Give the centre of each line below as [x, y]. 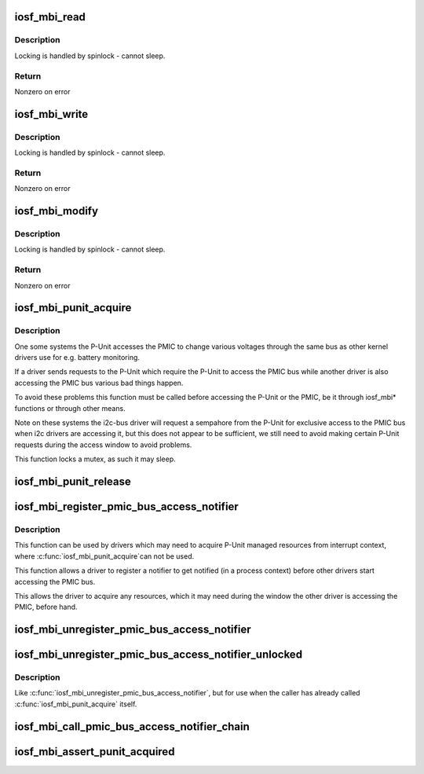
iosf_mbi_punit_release [73, 481]
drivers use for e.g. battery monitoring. [77, 358]
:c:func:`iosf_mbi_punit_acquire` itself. [76, 704]
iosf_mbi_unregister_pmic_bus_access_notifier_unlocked [158, 655]
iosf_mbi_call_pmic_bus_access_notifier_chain [132, 726]
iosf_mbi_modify [56, 211]
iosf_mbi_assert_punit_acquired [95, 752]
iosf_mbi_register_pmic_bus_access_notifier [126, 506]
